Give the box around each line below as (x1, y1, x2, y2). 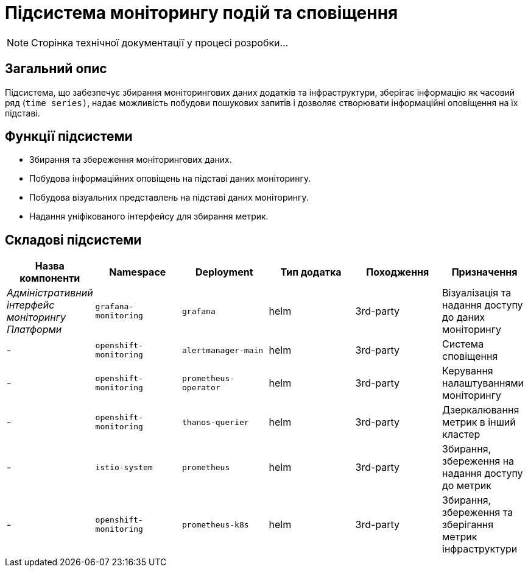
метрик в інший (442, 416, 516, 429)
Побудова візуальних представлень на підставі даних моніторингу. (29, 192, 309, 203)
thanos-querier (181, 417, 249, 427)
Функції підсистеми (5, 129, 133, 145)
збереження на (442, 455, 515, 468)
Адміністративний (7, 287, 93, 299)
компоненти (19, 272, 80, 285)
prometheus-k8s (181, 520, 249, 529)
